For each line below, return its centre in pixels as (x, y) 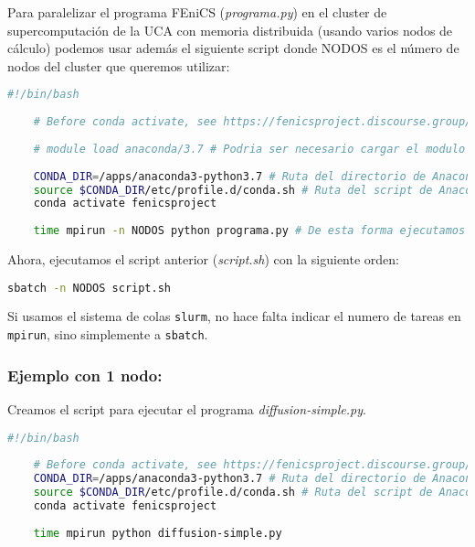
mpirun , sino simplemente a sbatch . (108, 334)
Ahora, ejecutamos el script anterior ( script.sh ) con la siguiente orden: (204, 259)
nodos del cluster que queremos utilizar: (119, 65)
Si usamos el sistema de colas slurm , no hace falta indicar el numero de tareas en (234, 316)
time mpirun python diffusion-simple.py (158, 533)
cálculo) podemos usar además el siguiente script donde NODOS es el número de (233, 48)
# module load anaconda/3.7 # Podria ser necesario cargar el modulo (249, 149)
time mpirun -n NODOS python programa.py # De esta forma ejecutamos (249, 231)
